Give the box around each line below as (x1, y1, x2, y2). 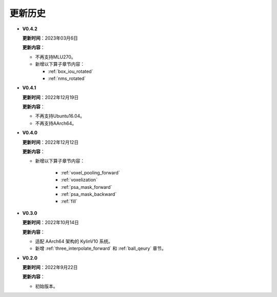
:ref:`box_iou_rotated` (48, 68, 93, 74)
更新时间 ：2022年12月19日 (22, 94, 79, 100)
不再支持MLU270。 (35, 54, 76, 60)
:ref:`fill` (61, 198, 77, 205)
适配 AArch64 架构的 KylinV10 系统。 (35, 238, 113, 244)
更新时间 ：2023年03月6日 (22, 35, 78, 41)
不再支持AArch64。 (35, 120, 77, 126)
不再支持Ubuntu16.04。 (35, 113, 85, 119)
